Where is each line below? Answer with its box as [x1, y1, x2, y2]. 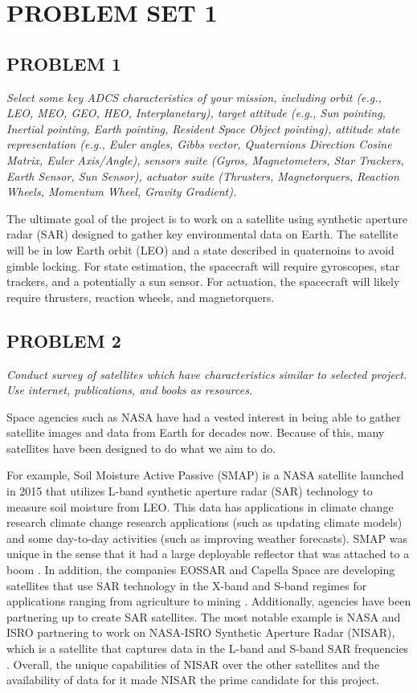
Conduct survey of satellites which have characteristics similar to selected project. [6, 365, 407, 382]
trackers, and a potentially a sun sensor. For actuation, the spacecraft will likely [6, 273, 400, 290]
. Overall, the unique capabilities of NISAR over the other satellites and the [6, 655, 380, 672]
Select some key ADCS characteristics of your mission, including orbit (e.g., [6, 88, 382, 105]
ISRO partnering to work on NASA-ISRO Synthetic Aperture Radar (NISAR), [6, 624, 395, 641]
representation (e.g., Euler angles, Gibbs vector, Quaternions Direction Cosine [6, 136, 392, 153]
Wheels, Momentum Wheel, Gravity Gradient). [6, 183, 237, 200]
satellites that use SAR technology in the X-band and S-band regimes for [6, 577, 367, 593]
